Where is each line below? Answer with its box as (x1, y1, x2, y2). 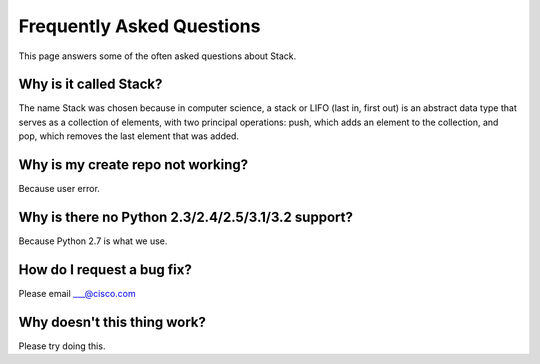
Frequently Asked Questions (18, 15, 261, 37)
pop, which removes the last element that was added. (18, 130, 240, 142)
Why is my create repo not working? (18, 156, 249, 174)
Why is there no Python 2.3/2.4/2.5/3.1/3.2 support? (18, 208, 354, 225)
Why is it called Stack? (18, 76, 163, 93)
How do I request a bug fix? (18, 261, 192, 278)
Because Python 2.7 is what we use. (18, 235, 168, 247)
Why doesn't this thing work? (18, 313, 207, 330)
